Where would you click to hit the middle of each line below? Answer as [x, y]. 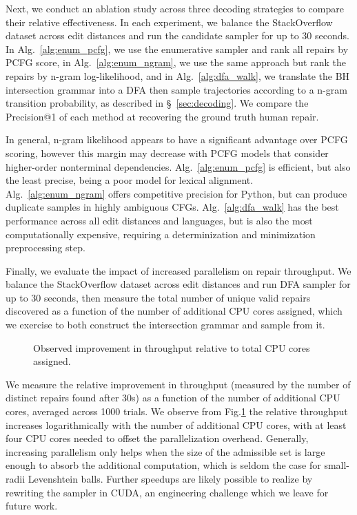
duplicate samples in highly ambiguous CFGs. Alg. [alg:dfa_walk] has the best [172, 207]
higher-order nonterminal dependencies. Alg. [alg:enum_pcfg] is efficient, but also [178, 166]
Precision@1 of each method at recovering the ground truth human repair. [162, 116]
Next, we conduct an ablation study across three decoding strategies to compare [175, 8]
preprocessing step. [45, 248]
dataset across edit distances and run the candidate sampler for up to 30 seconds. [177, 35]
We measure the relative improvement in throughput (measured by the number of [178, 384]
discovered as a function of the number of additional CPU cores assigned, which [174, 311]
